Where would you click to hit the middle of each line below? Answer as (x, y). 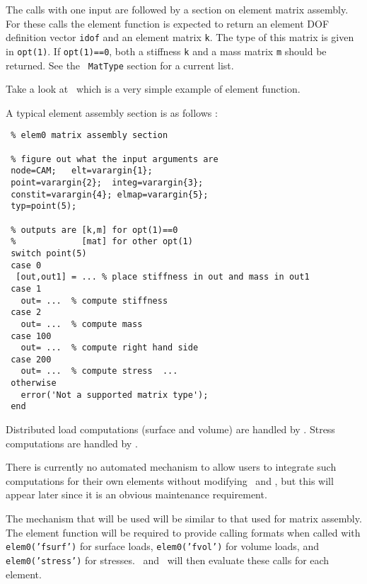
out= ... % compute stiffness (94, 300)
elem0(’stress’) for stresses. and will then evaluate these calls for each (168, 560)
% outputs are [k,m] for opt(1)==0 (94, 230)
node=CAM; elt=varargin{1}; (82, 171)
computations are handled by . (72, 443)
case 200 (31, 359)
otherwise (34, 383)
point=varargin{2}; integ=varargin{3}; (107, 182)
